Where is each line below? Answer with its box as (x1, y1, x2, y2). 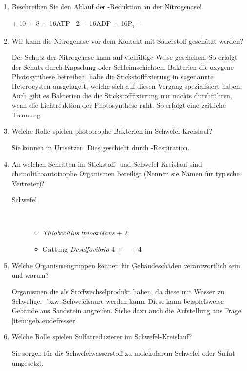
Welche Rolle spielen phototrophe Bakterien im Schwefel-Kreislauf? (11, 126, 213, 136)
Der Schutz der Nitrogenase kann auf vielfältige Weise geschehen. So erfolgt (11, 52, 238, 62)
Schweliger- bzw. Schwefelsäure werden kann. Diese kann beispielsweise (11, 296, 224, 306)
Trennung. (11, 109, 42, 119)
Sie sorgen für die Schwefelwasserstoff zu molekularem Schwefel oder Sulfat (11, 348, 235, 358)
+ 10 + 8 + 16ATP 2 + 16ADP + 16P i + (11, 18, 142, 29)
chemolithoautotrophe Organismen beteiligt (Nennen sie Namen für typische (11, 168, 240, 179)
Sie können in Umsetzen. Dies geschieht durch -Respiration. (11, 142, 190, 153)
